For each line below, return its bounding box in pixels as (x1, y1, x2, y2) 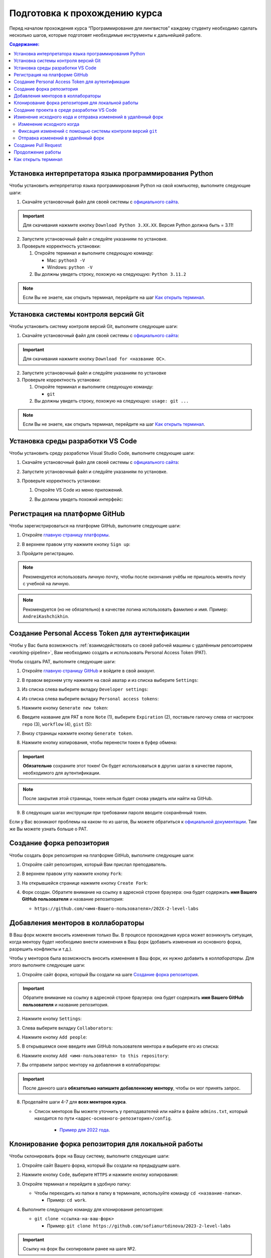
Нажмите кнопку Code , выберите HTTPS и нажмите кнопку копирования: (22, 1171, 179, 1177)
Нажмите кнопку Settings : (22, 1015, 82, 1021)
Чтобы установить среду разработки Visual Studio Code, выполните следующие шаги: (9, 450, 195, 456)
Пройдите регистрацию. (22, 550, 75, 556)
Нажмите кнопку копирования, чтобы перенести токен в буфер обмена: (22, 740, 177, 746)
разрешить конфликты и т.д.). (9, 946, 73, 952)
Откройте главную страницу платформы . (22, 532, 110, 538)
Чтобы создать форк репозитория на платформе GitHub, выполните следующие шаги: (9, 852, 195, 858)
